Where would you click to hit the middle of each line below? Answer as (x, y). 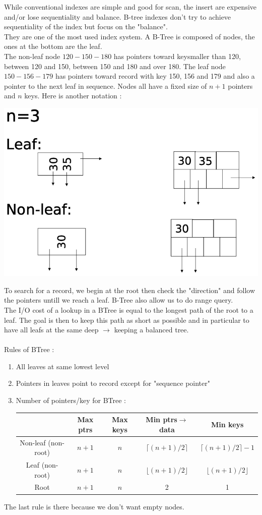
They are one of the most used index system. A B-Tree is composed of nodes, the (129, 36)
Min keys (227, 424)
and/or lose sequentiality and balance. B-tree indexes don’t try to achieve (118, 16)
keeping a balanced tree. (151, 330)
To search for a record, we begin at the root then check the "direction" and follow (130, 290)
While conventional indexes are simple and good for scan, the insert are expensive (130, 7)
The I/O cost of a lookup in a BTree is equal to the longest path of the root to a (129, 309)
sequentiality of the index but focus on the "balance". (86, 26)
